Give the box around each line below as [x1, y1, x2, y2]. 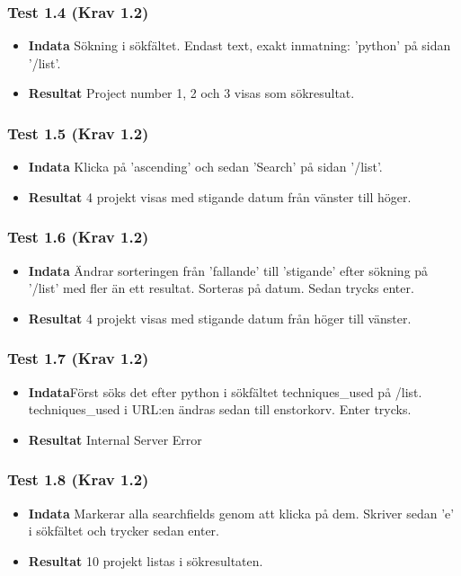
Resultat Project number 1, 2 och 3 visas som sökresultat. [28, 84, 355, 102]
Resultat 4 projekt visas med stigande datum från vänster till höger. [28, 187, 412, 206]
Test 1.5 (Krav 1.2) [7, 121, 149, 144]
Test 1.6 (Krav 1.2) [7, 226, 149, 248]
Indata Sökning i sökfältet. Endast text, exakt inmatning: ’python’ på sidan [28, 36, 451, 55]
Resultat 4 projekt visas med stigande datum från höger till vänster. [28, 308, 412, 327]
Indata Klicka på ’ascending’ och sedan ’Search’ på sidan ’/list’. [28, 157, 383, 176]
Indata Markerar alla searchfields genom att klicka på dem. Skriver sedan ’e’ [28, 503, 455, 522]
